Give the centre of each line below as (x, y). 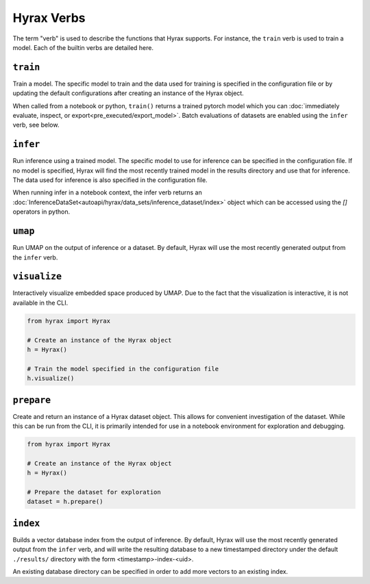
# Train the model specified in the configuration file (123, 369)
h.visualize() (51, 379)
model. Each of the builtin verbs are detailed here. (83, 47)
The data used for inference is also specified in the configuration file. (110, 180)
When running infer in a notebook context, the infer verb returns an (107, 192)
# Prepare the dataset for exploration (94, 492)
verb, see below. (36, 125)
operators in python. (41, 212)
